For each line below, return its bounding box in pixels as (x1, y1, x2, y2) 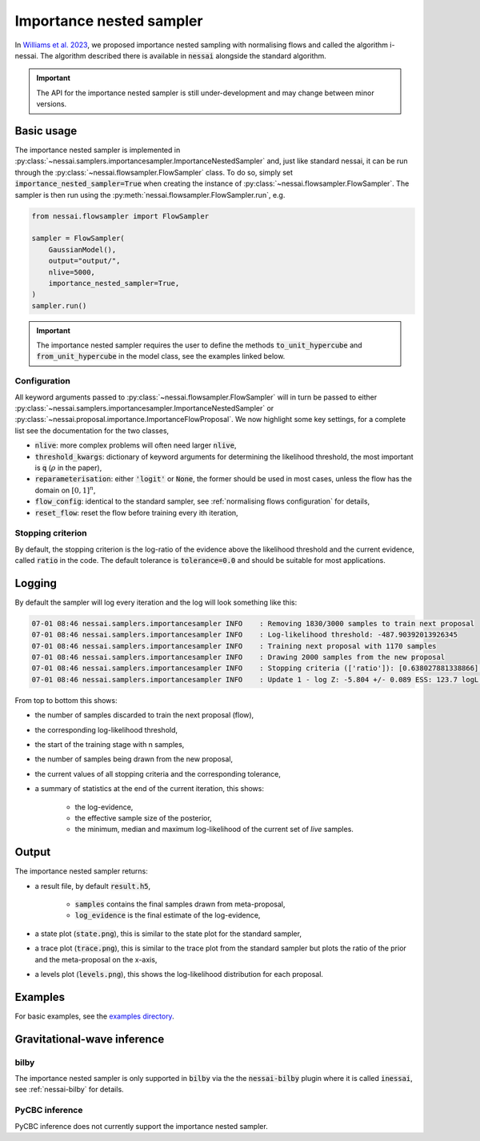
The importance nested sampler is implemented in (14, 145, 181, 155)
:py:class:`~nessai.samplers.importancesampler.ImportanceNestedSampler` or (14, 403, 274, 412)
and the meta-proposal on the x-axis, (34, 954, 158, 964)
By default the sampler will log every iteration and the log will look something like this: (14, 597, 298, 607)
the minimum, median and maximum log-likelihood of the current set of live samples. (74, 825, 354, 834)
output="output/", (48, 256, 121, 266)
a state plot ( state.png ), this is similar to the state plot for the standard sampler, (34, 929, 302, 938)
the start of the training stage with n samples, (34, 740, 185, 749)
